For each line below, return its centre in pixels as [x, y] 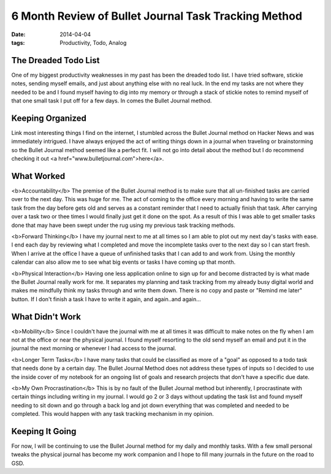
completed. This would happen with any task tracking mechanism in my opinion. [112, 414]
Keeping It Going [44, 431]
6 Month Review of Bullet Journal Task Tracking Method [157, 16]
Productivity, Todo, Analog [93, 42]
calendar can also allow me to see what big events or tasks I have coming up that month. [124, 262]
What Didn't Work [46, 317]
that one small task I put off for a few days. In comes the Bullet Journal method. [112, 101]
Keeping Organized [49, 118]
